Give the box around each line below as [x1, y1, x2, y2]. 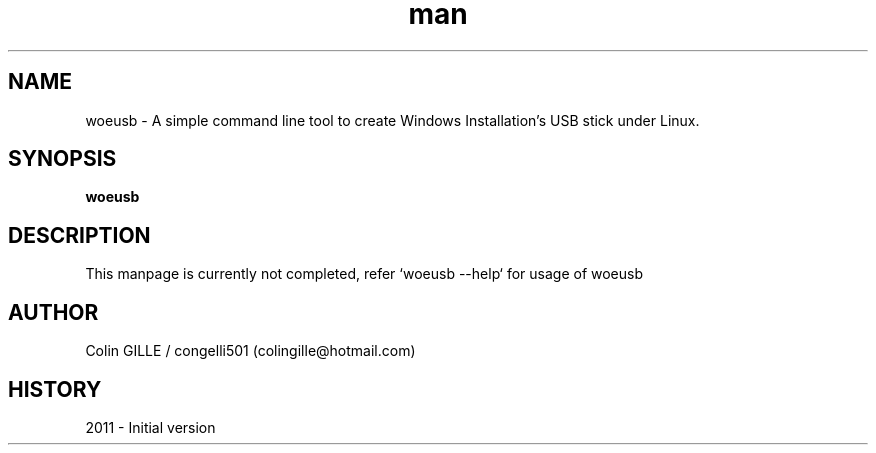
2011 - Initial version [85, 418, 216, 436]
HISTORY [8, 376, 102, 402]
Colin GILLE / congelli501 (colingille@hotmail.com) [85, 342, 416, 360]
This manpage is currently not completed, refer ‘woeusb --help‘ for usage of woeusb [85, 265, 644, 283]
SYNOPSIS [8, 146, 117, 172]
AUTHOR [8, 299, 99, 325]
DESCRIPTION [8, 222, 151, 248]
